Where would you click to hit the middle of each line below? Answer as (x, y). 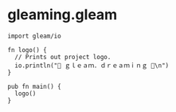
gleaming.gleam (63, 15)
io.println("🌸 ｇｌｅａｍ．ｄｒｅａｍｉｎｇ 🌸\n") (92, 66)
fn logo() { (27, 50)
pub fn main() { (34, 86)
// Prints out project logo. (63, 57)
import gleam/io (34, 36)
